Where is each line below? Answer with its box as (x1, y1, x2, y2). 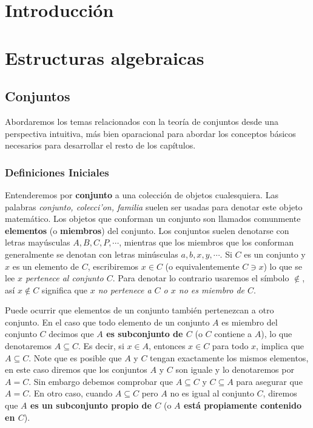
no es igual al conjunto (170, 387, 254, 400)
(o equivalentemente (165, 259, 240, 272)
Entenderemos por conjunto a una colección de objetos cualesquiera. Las (5, 188, 278, 201)
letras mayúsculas (5, 236, 70, 249)
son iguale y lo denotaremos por (175, 363, 294, 376)
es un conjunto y (244, 247, 306, 260)
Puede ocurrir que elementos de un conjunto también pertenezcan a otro (5, 304, 274, 316)
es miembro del (221, 315, 278, 328)
